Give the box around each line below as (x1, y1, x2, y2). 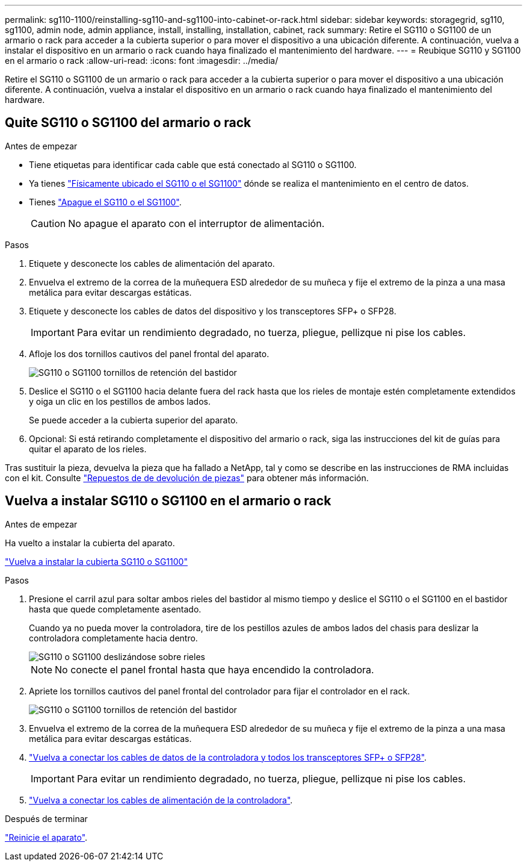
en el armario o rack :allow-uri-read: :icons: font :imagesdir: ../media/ (5, 55, 279, 66)
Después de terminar (5, 813, 88, 824)
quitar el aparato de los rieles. (29, 443, 147, 454)
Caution (31, 217, 66, 229)
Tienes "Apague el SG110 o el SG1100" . (29, 196, 182, 207)
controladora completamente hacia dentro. (29, 632, 198, 643)
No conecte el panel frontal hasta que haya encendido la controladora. (55, 663, 374, 676)
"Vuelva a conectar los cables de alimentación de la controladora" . (29, 794, 293, 805)
